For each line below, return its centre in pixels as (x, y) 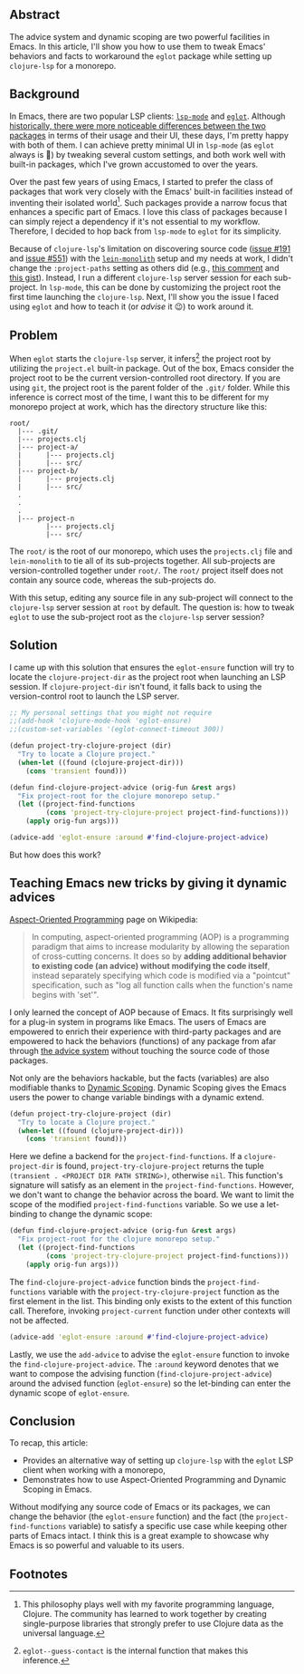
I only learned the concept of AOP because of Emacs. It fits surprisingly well (152, 1012)
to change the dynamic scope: (96, 1214)
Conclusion (43, 1421)
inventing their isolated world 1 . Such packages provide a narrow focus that (148, 201)
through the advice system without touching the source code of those (139, 1050)
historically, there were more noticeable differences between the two (138, 125)
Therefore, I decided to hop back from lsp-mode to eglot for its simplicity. (146, 231)
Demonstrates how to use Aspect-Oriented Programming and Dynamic (154, 1480)
